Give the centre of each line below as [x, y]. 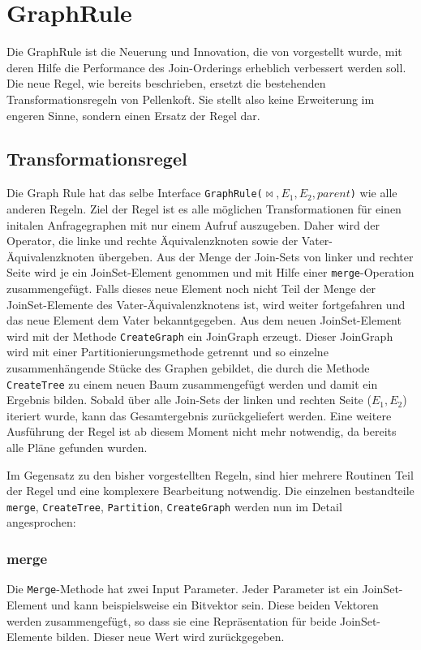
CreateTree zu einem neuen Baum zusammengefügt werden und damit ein [192, 383]
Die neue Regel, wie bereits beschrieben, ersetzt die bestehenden [166, 83]
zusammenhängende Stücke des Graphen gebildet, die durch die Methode [188, 368]
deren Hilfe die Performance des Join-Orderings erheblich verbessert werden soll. [206, 67]
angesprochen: [41, 522]
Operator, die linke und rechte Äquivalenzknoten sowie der [153, 241]
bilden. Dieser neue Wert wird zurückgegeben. [170, 637]
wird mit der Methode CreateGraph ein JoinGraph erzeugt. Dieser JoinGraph [200, 336]
